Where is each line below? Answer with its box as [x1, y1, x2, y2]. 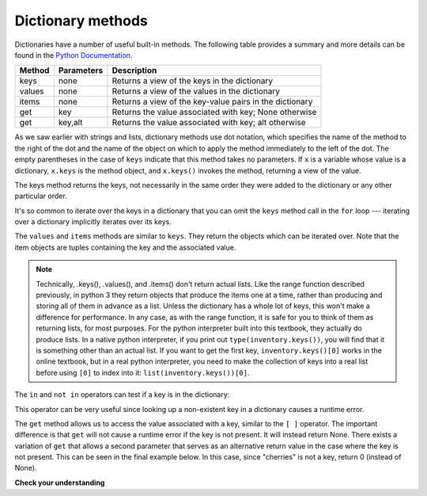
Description [111, 65, 157, 76]
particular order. [14, 191, 67, 201]
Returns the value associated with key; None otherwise [111, 107, 317, 118]
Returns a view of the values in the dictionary [111, 86, 281, 97]
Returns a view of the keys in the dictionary [111, 75, 273, 86]
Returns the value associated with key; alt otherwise [111, 117, 306, 128]
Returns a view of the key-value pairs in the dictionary [111, 96, 313, 107]
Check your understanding [14, 478, 105, 487]
